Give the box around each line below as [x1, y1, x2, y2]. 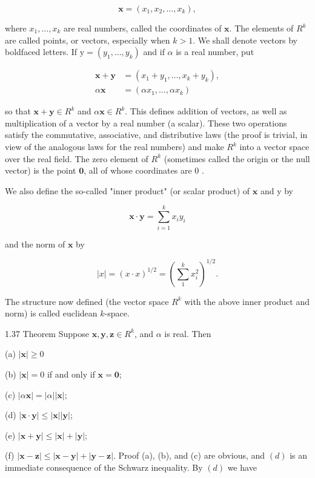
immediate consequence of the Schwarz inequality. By [5, 460, 203, 473]
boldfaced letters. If [5, 45, 78, 58]
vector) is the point [5, 164, 76, 177]
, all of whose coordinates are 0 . [84, 164, 204, 177]
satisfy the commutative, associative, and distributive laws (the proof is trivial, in [5, 128, 308, 141]
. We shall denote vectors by [193, 33, 298, 46]
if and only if [47, 368, 95, 380]
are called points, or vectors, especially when [5, 33, 170, 46]
